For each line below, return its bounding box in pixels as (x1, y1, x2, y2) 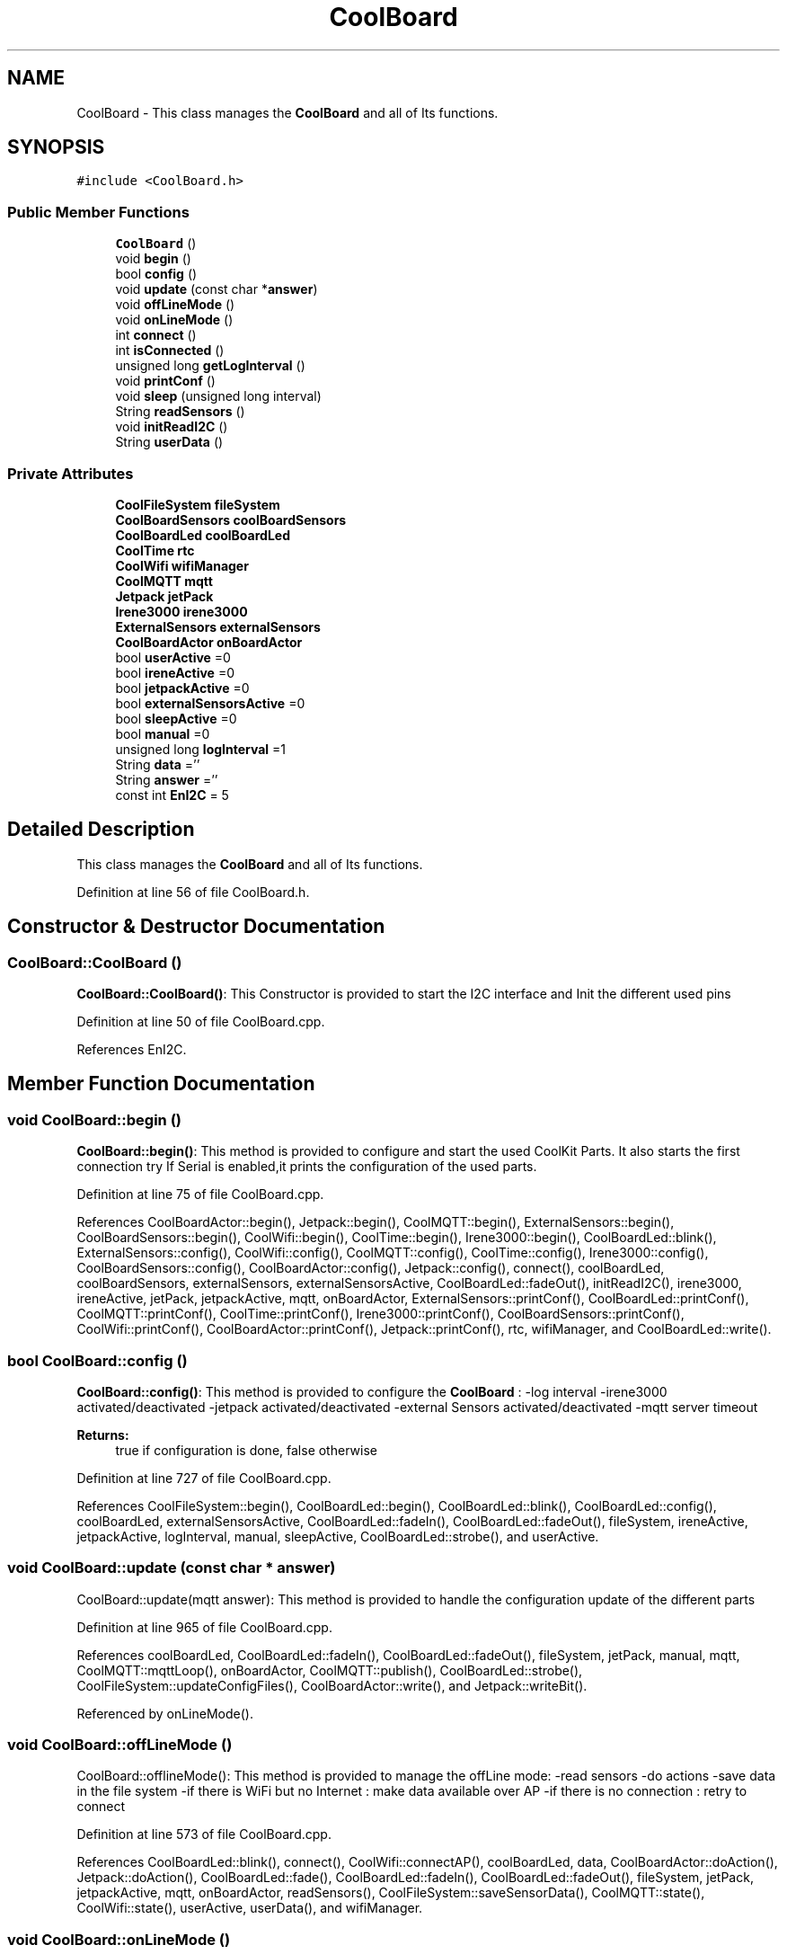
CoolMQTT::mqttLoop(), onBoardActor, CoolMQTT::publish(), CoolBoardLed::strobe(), (76, 1662, 583, 1678)
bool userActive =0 (115, 649, 231, 665)
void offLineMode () (115, 297, 235, 313)
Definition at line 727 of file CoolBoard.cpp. (76, 1470, 332, 1486)
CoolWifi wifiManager (115, 557, 249, 573)
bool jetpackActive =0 (115, 679, 250, 696)
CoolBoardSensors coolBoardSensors (115, 511, 347, 528)
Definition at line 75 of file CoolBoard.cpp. (76, 1186, 324, 1203)
